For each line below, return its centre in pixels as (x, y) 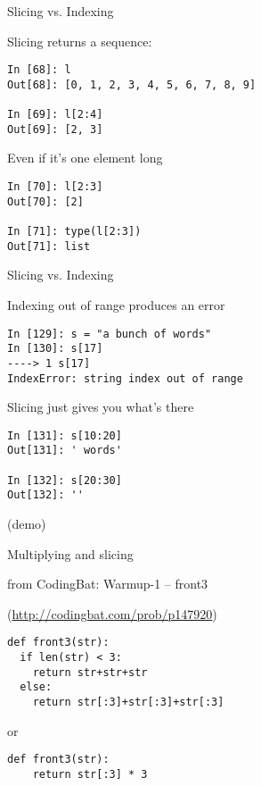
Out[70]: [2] (45, 201)
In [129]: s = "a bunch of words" (110, 334)
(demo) (27, 524)
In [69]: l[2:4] (55, 115)
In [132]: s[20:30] (65, 480)
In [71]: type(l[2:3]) (74, 232)
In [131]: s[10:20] (65, 435)
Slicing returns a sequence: (80, 41)
